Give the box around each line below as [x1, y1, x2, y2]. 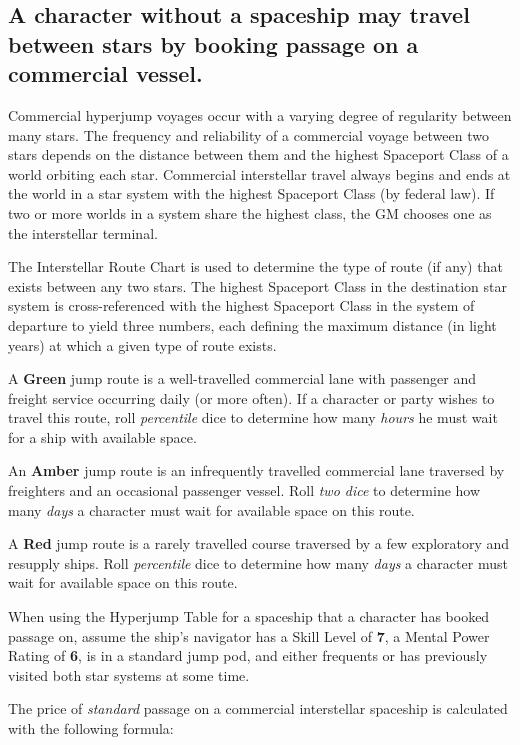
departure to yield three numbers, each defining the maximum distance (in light [8, 314, 497, 335]
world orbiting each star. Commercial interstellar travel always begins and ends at [8, 163, 511, 184]
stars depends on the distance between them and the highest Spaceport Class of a [8, 144, 509, 165]
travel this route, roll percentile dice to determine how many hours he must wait [8, 407, 498, 428]
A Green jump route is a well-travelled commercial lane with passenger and [8, 368, 477, 389]
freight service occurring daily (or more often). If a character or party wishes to [8, 387, 495, 408]
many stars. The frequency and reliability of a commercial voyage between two [8, 124, 489, 145]
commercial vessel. [8, 58, 203, 89]
